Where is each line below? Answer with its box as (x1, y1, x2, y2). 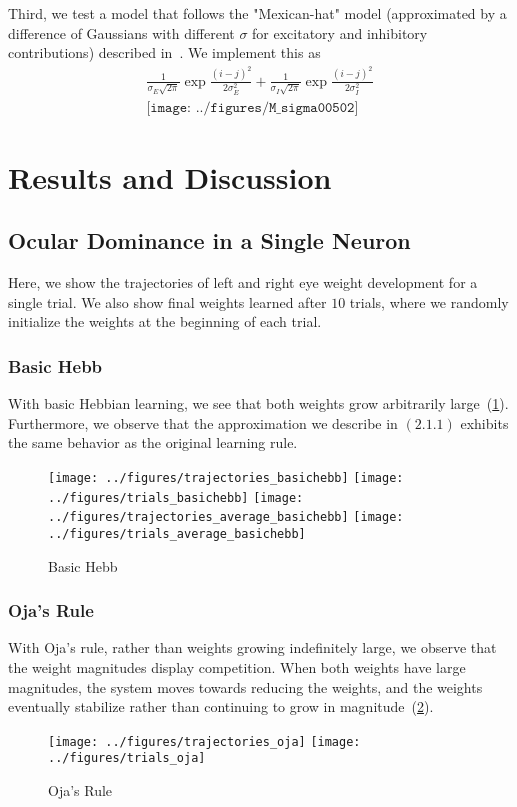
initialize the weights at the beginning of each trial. (8, 311, 322, 332)
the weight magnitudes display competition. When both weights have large (8, 656, 466, 677)
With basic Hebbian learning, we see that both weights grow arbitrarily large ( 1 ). (8, 393, 509, 414)
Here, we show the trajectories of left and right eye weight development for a (8, 272, 478, 293)
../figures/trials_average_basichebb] (48, 526, 306, 541)
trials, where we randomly (349, 291, 509, 312)
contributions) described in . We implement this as (8, 42, 321, 63)
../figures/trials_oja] (48, 751, 206, 766)
